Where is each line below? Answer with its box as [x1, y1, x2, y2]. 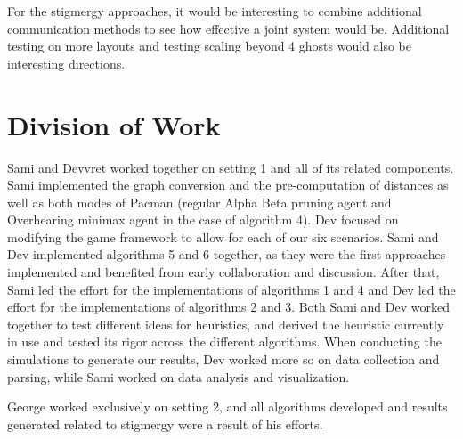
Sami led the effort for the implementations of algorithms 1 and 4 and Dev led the [7, 280, 456, 298]
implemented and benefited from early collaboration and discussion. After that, [7, 263, 440, 281]
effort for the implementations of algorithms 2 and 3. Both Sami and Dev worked [7, 297, 450, 316]
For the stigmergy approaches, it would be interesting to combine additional [7, 2, 422, 20]
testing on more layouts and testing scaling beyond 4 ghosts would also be [7, 37, 412, 55]
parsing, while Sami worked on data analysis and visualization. [7, 367, 350, 386]
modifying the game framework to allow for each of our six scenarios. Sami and [7, 227, 439, 246]
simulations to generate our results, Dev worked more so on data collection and [7, 350, 440, 369]
